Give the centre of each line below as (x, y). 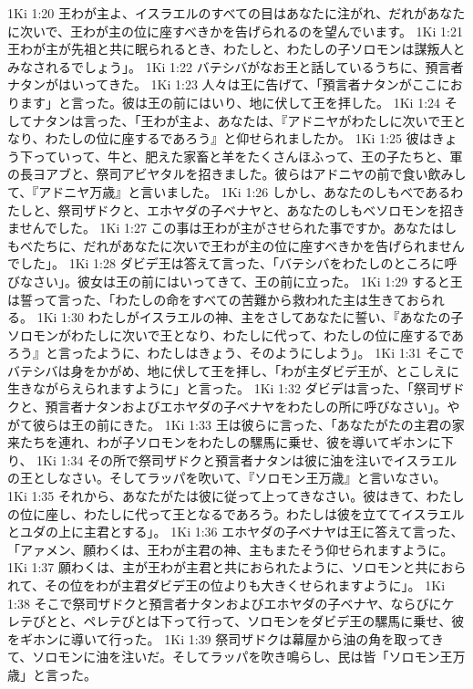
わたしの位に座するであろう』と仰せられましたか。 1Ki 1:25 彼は (238, 138)
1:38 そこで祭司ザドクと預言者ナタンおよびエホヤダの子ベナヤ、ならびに (225, 603)
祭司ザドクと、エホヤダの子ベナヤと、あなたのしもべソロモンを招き (262, 209)
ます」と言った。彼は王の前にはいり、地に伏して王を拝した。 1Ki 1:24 (230, 102)
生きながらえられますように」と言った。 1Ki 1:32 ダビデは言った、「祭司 (223, 388)
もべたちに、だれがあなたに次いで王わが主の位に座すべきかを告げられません (236, 245)
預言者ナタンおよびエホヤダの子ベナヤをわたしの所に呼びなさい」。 (246, 407)
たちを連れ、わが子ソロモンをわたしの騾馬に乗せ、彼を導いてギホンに (230, 442)
